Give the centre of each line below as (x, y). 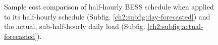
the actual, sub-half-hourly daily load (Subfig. (75, 26)
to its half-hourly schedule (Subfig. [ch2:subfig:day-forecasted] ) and (107, 16)
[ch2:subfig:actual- (175, 26)
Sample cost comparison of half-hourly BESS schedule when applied (109, 6)
